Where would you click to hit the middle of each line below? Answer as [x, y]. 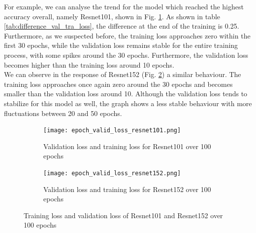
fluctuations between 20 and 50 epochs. [63, 113]
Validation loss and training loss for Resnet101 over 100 [127, 146]
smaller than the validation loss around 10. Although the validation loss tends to [126, 94]
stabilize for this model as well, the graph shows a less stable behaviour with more [128, 103]
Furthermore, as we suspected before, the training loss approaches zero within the [127, 35]
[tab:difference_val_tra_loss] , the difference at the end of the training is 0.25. [122, 26]
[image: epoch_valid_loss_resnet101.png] [112, 131]
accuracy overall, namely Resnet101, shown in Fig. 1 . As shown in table [112, 16]
